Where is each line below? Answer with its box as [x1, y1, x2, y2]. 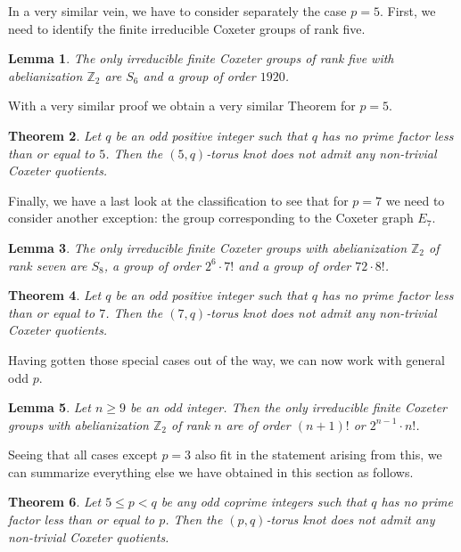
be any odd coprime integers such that [161, 492, 367, 511]
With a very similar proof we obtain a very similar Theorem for [8, 96, 356, 115]
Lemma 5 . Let [8, 398, 91, 417]
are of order [226, 415, 291, 434]
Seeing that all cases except [8, 445, 158, 464]
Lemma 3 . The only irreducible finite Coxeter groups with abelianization [8, 238, 407, 256]
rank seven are [8, 256, 87, 274]
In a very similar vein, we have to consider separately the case [8, 2, 347, 20]
